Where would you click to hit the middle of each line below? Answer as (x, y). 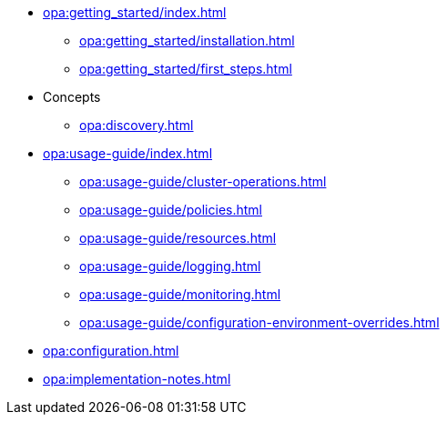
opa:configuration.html (111, 351)
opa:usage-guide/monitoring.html (180, 294)
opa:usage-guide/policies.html (171, 210)
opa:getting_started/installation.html (187, 40)
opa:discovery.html (137, 125)
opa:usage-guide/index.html (128, 153)
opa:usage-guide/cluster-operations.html (203, 181)
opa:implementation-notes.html (137, 379)
